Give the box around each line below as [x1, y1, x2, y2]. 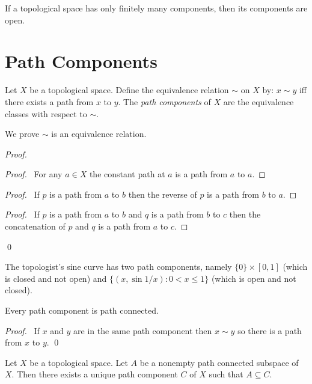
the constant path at [89, 168, 165, 180]
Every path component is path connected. [5, 304, 159, 317]
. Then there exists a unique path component [11, 368, 178, 380]
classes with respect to [5, 107, 87, 120]
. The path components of [118, 95, 211, 108]
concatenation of [5, 220, 66, 233]
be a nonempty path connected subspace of [139, 356, 299, 368]
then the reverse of [128, 187, 197, 200]
